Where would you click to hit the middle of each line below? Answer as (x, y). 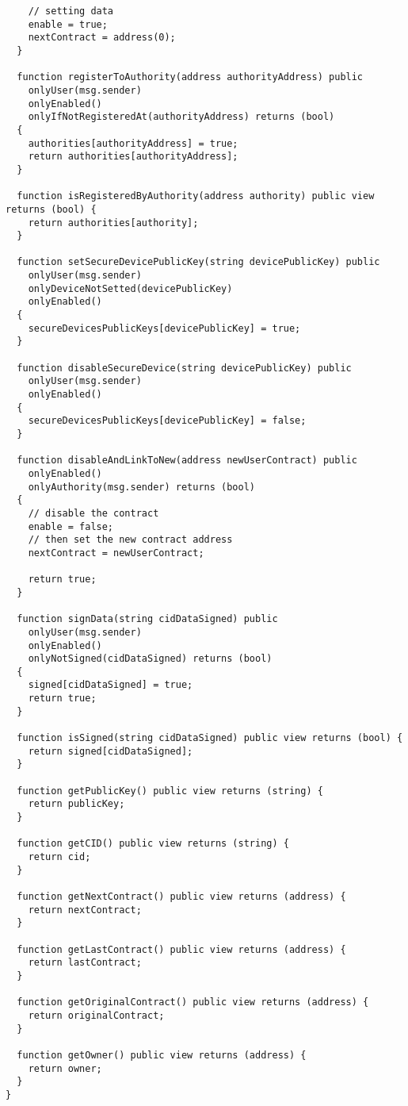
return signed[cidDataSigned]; (111, 751)
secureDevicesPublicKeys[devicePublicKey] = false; (167, 421)
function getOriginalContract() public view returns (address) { (193, 1002)
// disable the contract (93, 513)
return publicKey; (76, 804)
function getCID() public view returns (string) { (153, 844)
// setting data (71, 11)
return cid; (59, 857)
